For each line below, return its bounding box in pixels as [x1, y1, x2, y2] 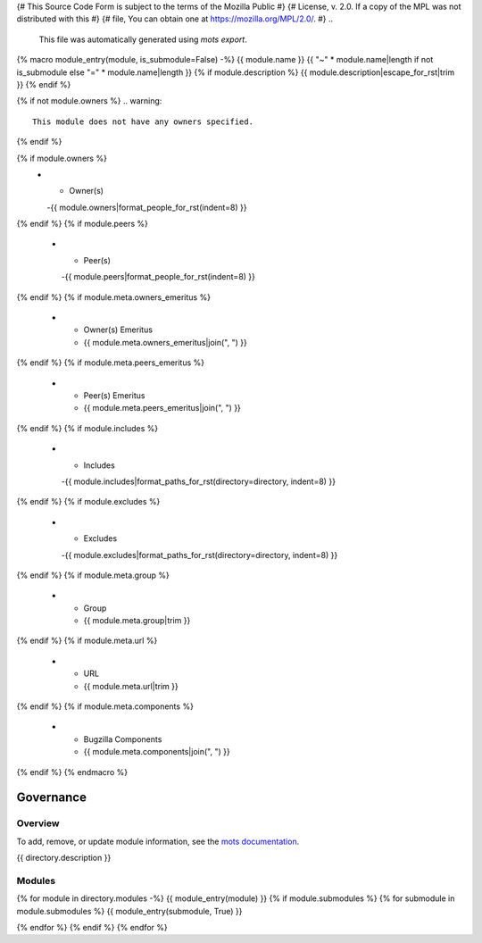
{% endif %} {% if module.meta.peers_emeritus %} [16, 357, 205, 368]
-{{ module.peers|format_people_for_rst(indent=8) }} [61, 271, 256, 282]
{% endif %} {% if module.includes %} [16, 422, 159, 433]
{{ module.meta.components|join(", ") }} [83, 747, 231, 757]
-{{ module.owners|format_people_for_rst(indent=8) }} [46, 202, 247, 213]
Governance [16, 790, 87, 805]
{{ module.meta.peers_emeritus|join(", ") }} [83, 403, 241, 413]
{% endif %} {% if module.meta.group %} [16, 570, 170, 580]
